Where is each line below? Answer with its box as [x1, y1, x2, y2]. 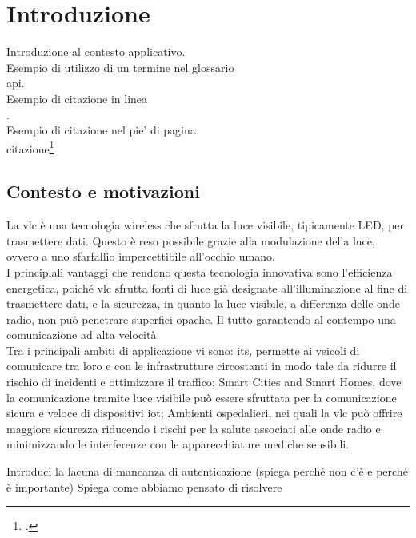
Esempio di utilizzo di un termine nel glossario [6, 58, 234, 75]
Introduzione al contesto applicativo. [6, 43, 186, 60]
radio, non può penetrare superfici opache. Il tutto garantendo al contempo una [6, 310, 396, 327]
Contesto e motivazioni [6, 179, 200, 204]
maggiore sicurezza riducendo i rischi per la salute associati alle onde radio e [6, 420, 381, 436]
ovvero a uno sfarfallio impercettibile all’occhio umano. [6, 248, 275, 265]
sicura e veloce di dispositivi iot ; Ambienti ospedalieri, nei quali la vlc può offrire [6, 404, 402, 421]
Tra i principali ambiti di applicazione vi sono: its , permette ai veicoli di [6, 341, 360, 358]
